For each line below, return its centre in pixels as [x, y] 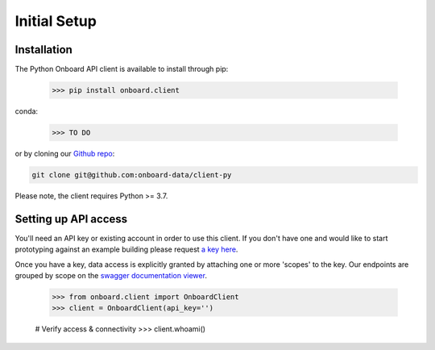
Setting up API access [71, 219]
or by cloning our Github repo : [65, 154]
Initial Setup [56, 21]
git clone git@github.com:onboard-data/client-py [132, 175]
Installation [43, 50]
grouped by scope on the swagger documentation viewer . [111, 276]
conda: [27, 111]
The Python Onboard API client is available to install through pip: [122, 69]
